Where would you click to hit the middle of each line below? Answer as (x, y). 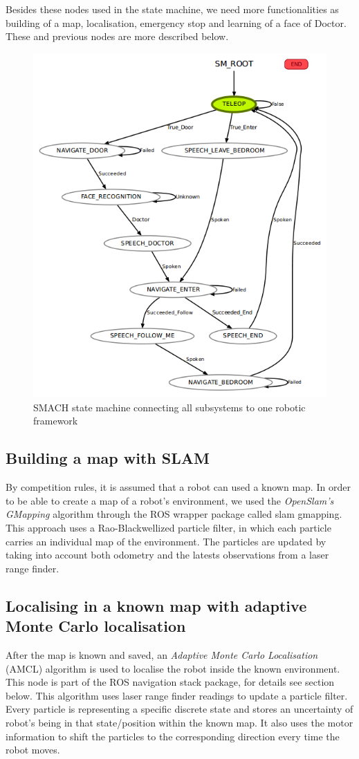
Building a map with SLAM (108, 458)
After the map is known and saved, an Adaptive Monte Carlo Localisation (162, 655)
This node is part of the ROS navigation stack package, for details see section (170, 682)
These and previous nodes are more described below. (117, 36)
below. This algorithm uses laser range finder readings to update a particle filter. (177, 695)
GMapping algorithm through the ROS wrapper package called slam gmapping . (174, 514)
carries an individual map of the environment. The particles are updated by (166, 541)
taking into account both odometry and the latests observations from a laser (167, 555)
